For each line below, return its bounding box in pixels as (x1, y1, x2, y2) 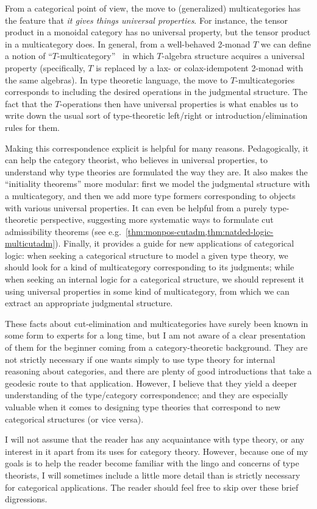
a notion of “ (5, 49, 52, 62)
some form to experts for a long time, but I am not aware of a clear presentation (5, 329, 306, 342)
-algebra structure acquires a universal (162, 49, 305, 62)
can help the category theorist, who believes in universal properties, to (5, 153, 268, 166)
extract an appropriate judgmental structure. (5, 297, 173, 309)
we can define (260, 37, 311, 50)
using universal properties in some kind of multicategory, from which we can (5, 284, 290, 297)
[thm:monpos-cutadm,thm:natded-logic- (125, 225, 274, 237)
